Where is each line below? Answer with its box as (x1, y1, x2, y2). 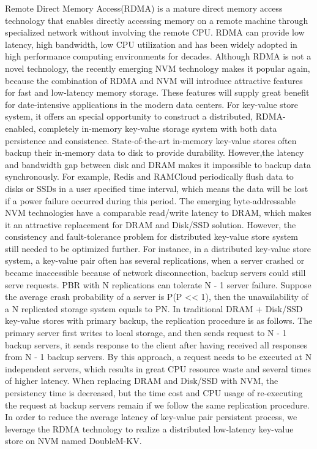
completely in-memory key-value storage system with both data (39, 121, 277, 134)
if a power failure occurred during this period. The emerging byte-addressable (5, 194, 296, 207)
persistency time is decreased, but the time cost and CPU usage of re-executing (5, 386, 303, 399)
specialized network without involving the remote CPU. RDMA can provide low (5, 26, 305, 39)
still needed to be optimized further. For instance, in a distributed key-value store (5, 242, 311, 255)
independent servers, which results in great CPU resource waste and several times (5, 362, 311, 375)
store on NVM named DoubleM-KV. (5, 434, 142, 447)
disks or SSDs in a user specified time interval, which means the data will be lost (5, 182, 308, 194)
